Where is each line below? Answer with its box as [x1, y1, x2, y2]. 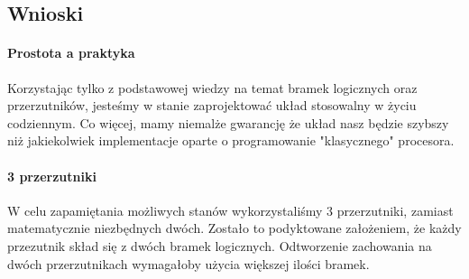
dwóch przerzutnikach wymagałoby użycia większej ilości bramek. [7, 254, 370, 273]
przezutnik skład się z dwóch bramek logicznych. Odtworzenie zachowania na [7, 236, 432, 255]
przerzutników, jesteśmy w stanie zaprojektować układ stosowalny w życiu [7, 96, 417, 115]
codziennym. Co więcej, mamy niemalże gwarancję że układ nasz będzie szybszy [7, 113, 449, 132]
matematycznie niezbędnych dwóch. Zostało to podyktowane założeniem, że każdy [7, 219, 462, 237]
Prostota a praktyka [7, 43, 135, 62]
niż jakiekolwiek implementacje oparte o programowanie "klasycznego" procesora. [7, 131, 455, 150]
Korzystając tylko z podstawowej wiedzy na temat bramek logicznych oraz [7, 78, 418, 97]
